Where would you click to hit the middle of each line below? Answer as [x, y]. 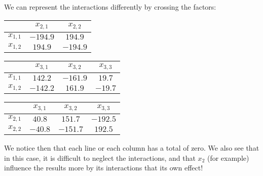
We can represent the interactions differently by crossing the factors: [110, 7]
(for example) [228, 157]
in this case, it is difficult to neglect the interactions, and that [100, 157]
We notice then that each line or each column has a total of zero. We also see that [132, 148]
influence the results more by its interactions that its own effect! [104, 168]
